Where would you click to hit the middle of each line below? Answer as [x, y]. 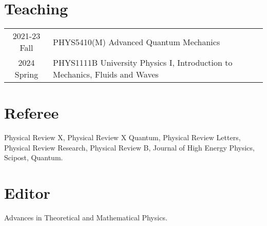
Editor [27, 193]
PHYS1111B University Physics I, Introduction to [142, 63]
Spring [26, 74]
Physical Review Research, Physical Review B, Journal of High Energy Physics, [129, 147]
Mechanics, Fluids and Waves [106, 74]
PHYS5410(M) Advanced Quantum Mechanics [136, 42]
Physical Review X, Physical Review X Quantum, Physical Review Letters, [122, 137]
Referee [32, 113]
